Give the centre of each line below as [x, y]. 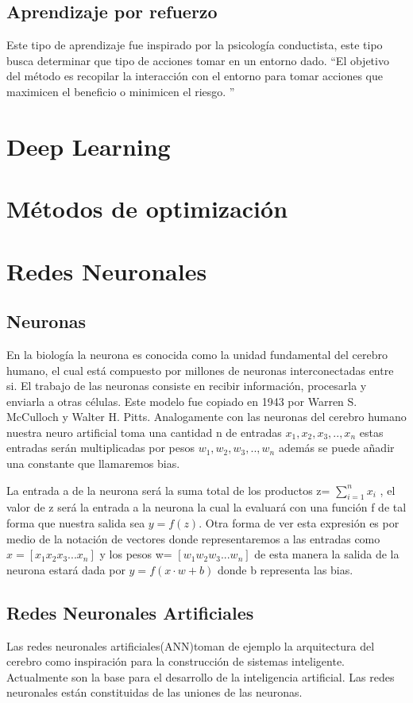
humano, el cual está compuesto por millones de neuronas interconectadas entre [200, 370]
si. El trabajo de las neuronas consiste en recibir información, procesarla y [187, 386]
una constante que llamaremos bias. [93, 464]
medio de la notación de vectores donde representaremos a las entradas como [193, 538]
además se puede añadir [336, 448]
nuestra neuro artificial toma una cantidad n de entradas [144, 432]
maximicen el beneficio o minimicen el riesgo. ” [121, 91]
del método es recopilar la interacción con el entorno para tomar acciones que [195, 76]
